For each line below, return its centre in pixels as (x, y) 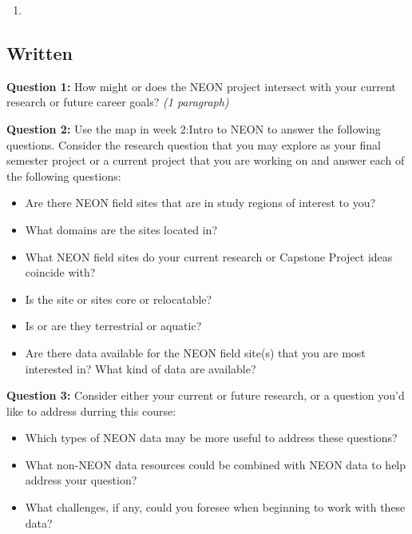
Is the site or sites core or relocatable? (119, 299)
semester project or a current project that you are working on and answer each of (206, 160)
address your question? (81, 480)
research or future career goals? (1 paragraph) (118, 102)
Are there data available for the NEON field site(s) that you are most (195, 352)
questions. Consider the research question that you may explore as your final (194, 144)
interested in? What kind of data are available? (141, 368)
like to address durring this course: (91, 410)
